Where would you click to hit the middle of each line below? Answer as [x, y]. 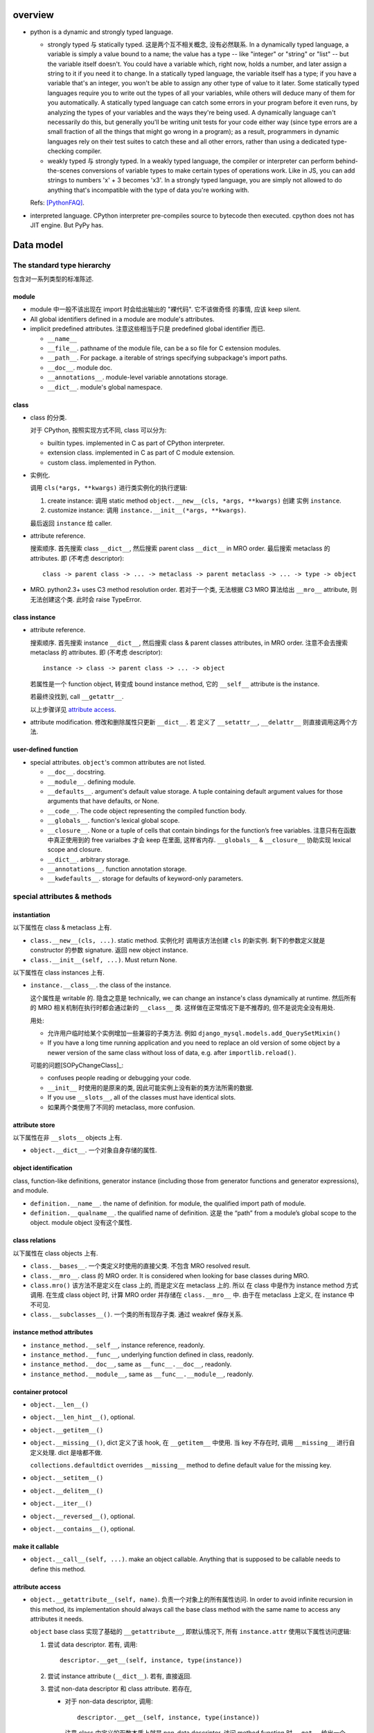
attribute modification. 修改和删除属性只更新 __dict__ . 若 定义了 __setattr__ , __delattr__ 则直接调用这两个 [191, 722]
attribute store [34, 1125]
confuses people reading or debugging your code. [119, 1078]
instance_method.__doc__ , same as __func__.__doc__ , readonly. [131, 1364]
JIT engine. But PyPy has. [67, 225]
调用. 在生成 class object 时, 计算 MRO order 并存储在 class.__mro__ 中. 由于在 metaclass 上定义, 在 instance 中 [192, 1295]
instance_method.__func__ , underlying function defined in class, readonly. [142, 1355]
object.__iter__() [61, 1504]
